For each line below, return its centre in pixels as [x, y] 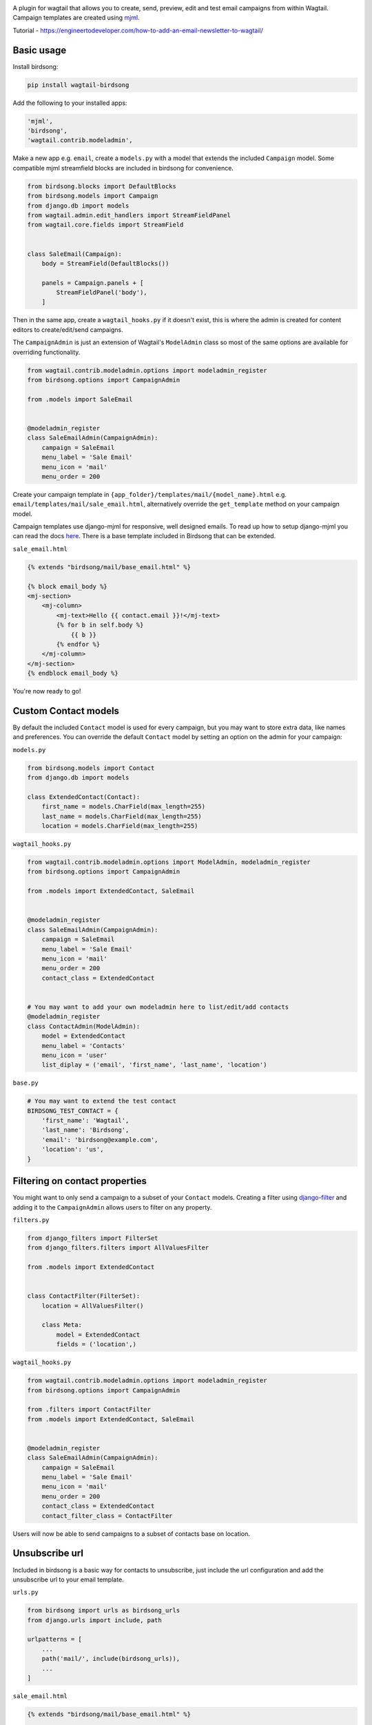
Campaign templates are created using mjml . [76, 18]
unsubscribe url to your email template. [68, 1579]
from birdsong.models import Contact [91, 768]
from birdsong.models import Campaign [93, 196]
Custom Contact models [66, 711]
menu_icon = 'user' [75, 1055]
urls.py [26, 1593]
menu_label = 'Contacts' [84, 1046]
